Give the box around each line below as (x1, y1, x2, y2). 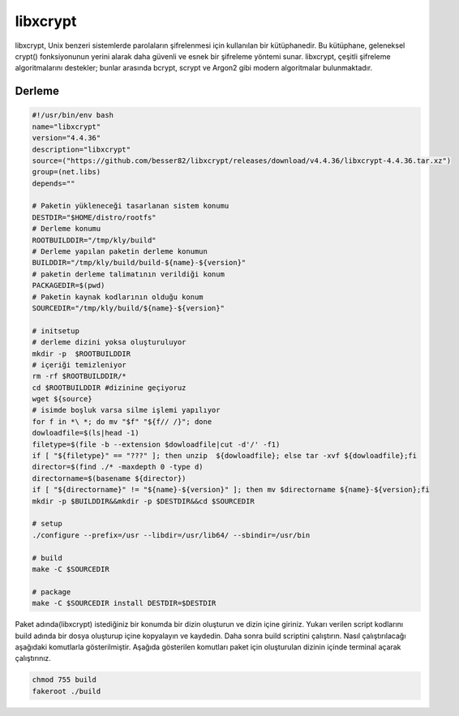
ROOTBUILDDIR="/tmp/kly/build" (32, 235, 157, 245)
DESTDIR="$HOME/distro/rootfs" (32, 212, 157, 222)
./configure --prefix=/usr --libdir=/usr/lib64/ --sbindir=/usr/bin (32, 530, 311, 539)
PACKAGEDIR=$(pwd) (32, 281, 105, 290)
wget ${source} (32, 394, 92, 404)
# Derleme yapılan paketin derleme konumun (32, 247, 208, 256)
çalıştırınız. (15, 654, 52, 663)
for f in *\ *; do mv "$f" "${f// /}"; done (32, 417, 212, 426)
